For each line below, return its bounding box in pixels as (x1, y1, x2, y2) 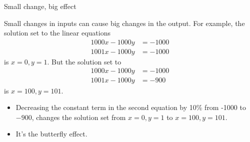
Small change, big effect (4, 1, 76, 11)
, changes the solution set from (31, 111, 126, 122)
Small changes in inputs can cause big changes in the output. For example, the (4, 17, 245, 28)
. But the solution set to (47, 56, 121, 66)
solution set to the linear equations (4, 27, 110, 38)
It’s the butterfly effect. (15, 128, 87, 139)
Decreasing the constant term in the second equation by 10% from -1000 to (15, 102, 246, 112)
